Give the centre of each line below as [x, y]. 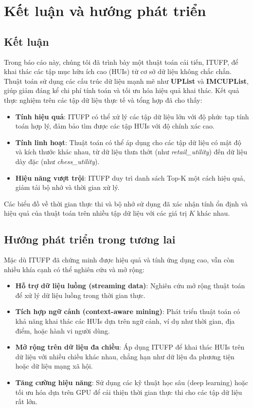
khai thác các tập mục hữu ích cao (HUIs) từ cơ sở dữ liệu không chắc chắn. [118, 71]
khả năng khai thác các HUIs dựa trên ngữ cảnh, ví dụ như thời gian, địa [125, 321]
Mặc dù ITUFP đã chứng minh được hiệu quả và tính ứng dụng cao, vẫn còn [119, 260]
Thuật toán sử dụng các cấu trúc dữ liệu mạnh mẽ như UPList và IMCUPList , [126, 81]
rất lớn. [26, 401]
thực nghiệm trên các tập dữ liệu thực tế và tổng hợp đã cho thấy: [103, 100]
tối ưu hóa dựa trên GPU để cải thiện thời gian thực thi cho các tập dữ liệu [129, 392]
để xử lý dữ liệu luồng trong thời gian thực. [80, 295]
